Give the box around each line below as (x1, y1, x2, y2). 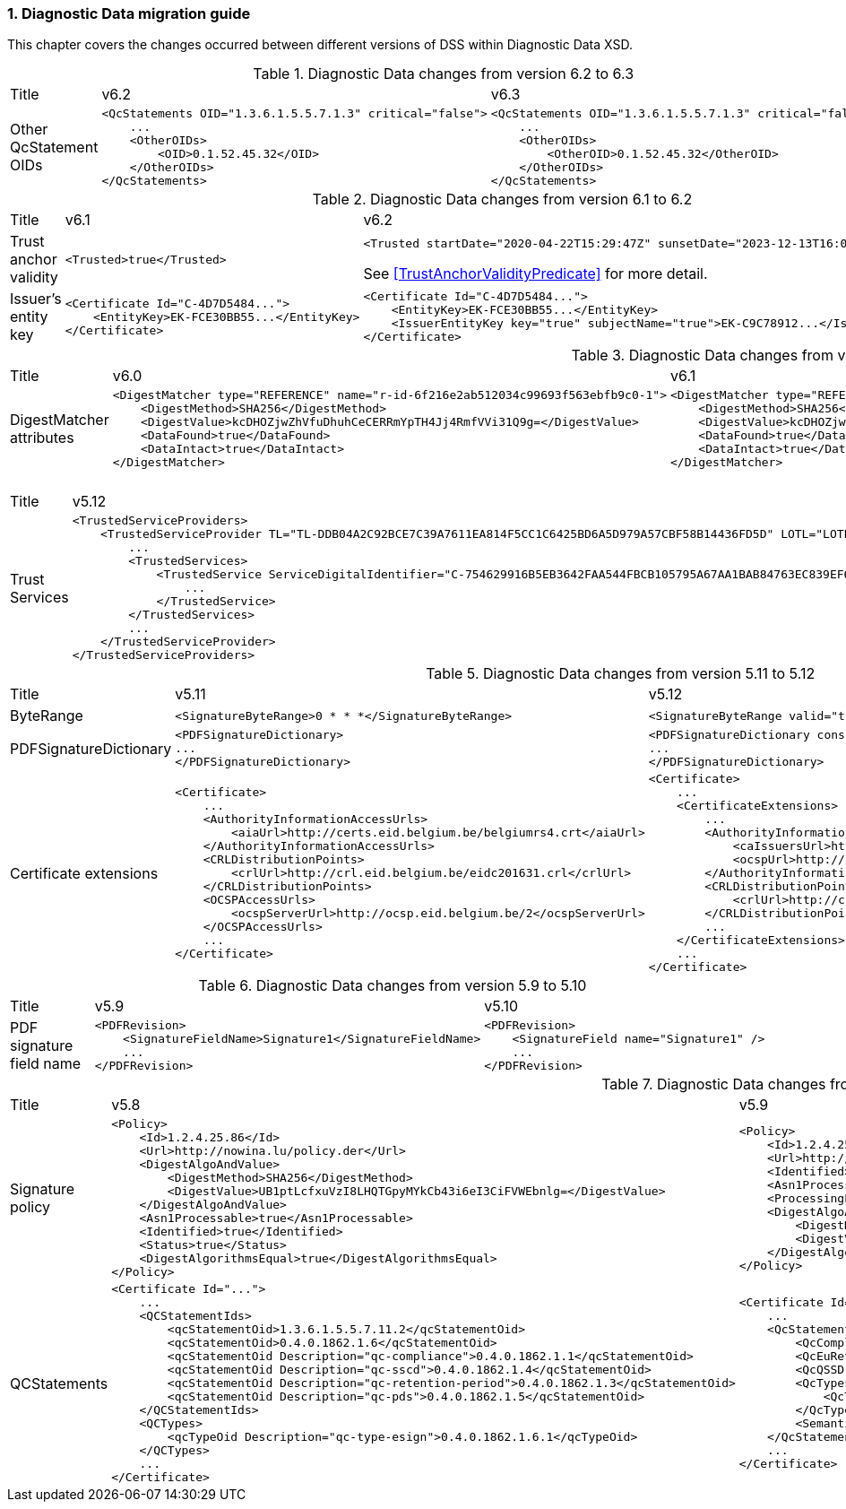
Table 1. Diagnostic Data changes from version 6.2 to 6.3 (253, 65, 634, 83)
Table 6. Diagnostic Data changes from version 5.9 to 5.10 (198, 976, 587, 995)
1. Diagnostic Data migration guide (7, 4, 251, 22)
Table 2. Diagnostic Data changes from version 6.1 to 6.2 (312, 190, 693, 209)
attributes (10, 429, 74, 447)
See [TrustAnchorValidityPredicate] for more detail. (363, 264, 708, 282)
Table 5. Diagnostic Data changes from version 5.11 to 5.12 (426, 664, 816, 683)
